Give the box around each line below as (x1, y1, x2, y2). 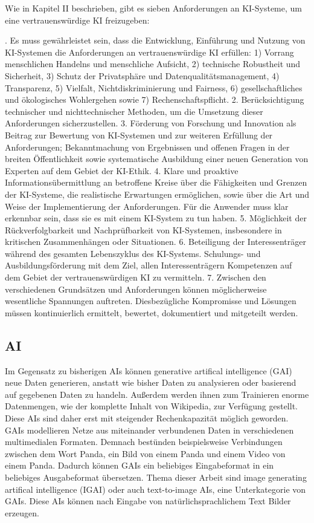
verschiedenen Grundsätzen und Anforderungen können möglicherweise (5, 282, 267, 295)
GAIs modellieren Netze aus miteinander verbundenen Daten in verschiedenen (5, 423, 294, 436)
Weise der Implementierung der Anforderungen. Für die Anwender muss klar (5, 200, 289, 212)
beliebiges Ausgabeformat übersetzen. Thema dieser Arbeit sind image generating (5, 470, 307, 483)
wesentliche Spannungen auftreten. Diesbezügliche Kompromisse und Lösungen (5, 294, 296, 307)
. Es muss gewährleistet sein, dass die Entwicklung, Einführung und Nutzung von (5, 34, 306, 47)
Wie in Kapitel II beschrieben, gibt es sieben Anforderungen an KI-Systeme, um (5, 2, 302, 14)
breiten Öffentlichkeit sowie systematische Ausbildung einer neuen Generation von (5, 152, 309, 165)
